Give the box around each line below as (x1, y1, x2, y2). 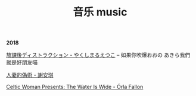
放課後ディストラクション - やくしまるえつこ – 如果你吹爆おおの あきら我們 (6, 52, 191, 59)
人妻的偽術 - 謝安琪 (6, 72, 54, 79)
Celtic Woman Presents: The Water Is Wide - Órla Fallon (6, 84, 144, 91)
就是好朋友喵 (6, 59, 38, 66)
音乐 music (73, 5, 127, 19)
